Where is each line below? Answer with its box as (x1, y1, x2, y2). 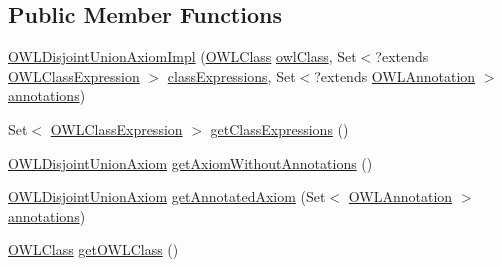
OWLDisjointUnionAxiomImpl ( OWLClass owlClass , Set (8, 46, 357, 67)
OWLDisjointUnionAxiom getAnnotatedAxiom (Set (8, 186, 326, 207)
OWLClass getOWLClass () (8, 239, 179, 260)
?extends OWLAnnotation (314, 65, 476, 86)
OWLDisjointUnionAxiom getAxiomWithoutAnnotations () (8, 152, 373, 173)
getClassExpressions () (210, 118, 349, 139)
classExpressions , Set (167, 65, 296, 86)
